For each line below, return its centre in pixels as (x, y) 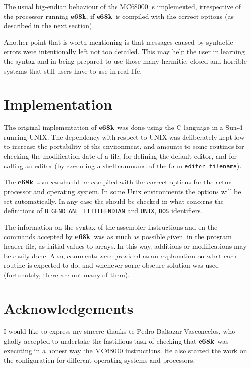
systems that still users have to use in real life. (73, 70)
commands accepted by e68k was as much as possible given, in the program (118, 236)
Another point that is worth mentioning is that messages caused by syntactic (118, 42)
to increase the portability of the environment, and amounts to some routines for (124, 146)
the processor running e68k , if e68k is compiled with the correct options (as (119, 16)
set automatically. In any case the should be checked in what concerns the (114, 201)
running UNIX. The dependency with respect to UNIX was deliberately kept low (124, 137)
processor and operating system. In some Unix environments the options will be (123, 191)
